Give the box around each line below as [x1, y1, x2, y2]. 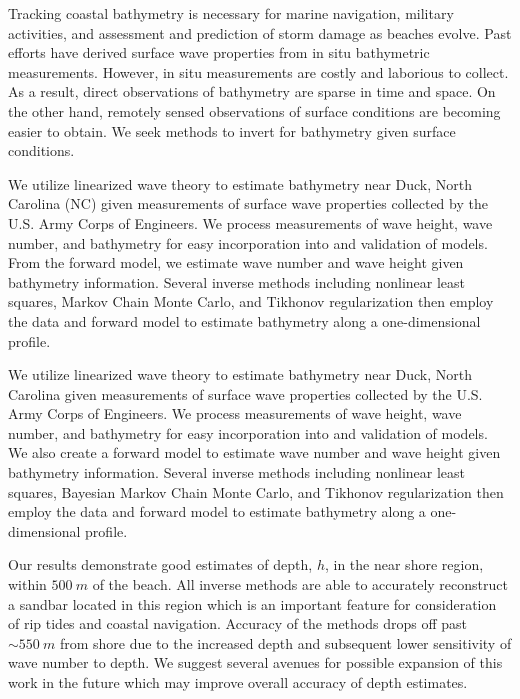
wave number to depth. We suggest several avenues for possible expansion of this [8, 652, 503, 673]
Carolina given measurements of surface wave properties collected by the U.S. [8, 383, 483, 404]
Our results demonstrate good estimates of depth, [8, 554, 313, 575]
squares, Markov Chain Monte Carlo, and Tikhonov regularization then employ [8, 291, 494, 312]
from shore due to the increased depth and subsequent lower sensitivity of [59, 632, 512, 653]
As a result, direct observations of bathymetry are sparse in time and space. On [8, 81, 496, 102]
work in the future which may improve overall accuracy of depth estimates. [8, 672, 468, 692]
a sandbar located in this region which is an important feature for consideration [8, 593, 497, 614]
